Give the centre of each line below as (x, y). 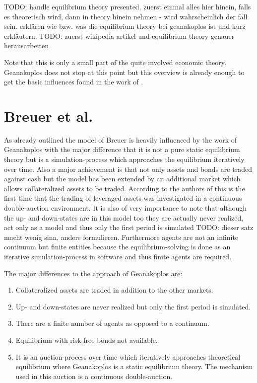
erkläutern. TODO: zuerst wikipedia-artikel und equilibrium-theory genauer (119, 36)
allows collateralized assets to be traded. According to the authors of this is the (125, 188)
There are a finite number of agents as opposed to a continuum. (112, 323)
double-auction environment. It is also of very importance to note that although (126, 208)
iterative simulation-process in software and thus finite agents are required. (118, 256)
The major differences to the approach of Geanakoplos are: (93, 273)
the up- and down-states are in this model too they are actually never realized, (124, 217)
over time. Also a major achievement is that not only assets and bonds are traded (128, 169)
